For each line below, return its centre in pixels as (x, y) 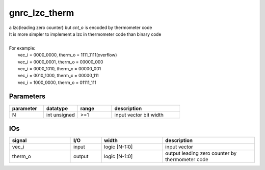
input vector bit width (139, 114)
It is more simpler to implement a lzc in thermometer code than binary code (85, 34)
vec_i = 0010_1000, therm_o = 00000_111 (58, 76)
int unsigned (60, 114)
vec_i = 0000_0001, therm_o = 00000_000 (61, 62)
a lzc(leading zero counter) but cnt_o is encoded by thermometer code (80, 28)
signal (19, 141)
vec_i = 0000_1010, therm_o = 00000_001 (59, 68)
